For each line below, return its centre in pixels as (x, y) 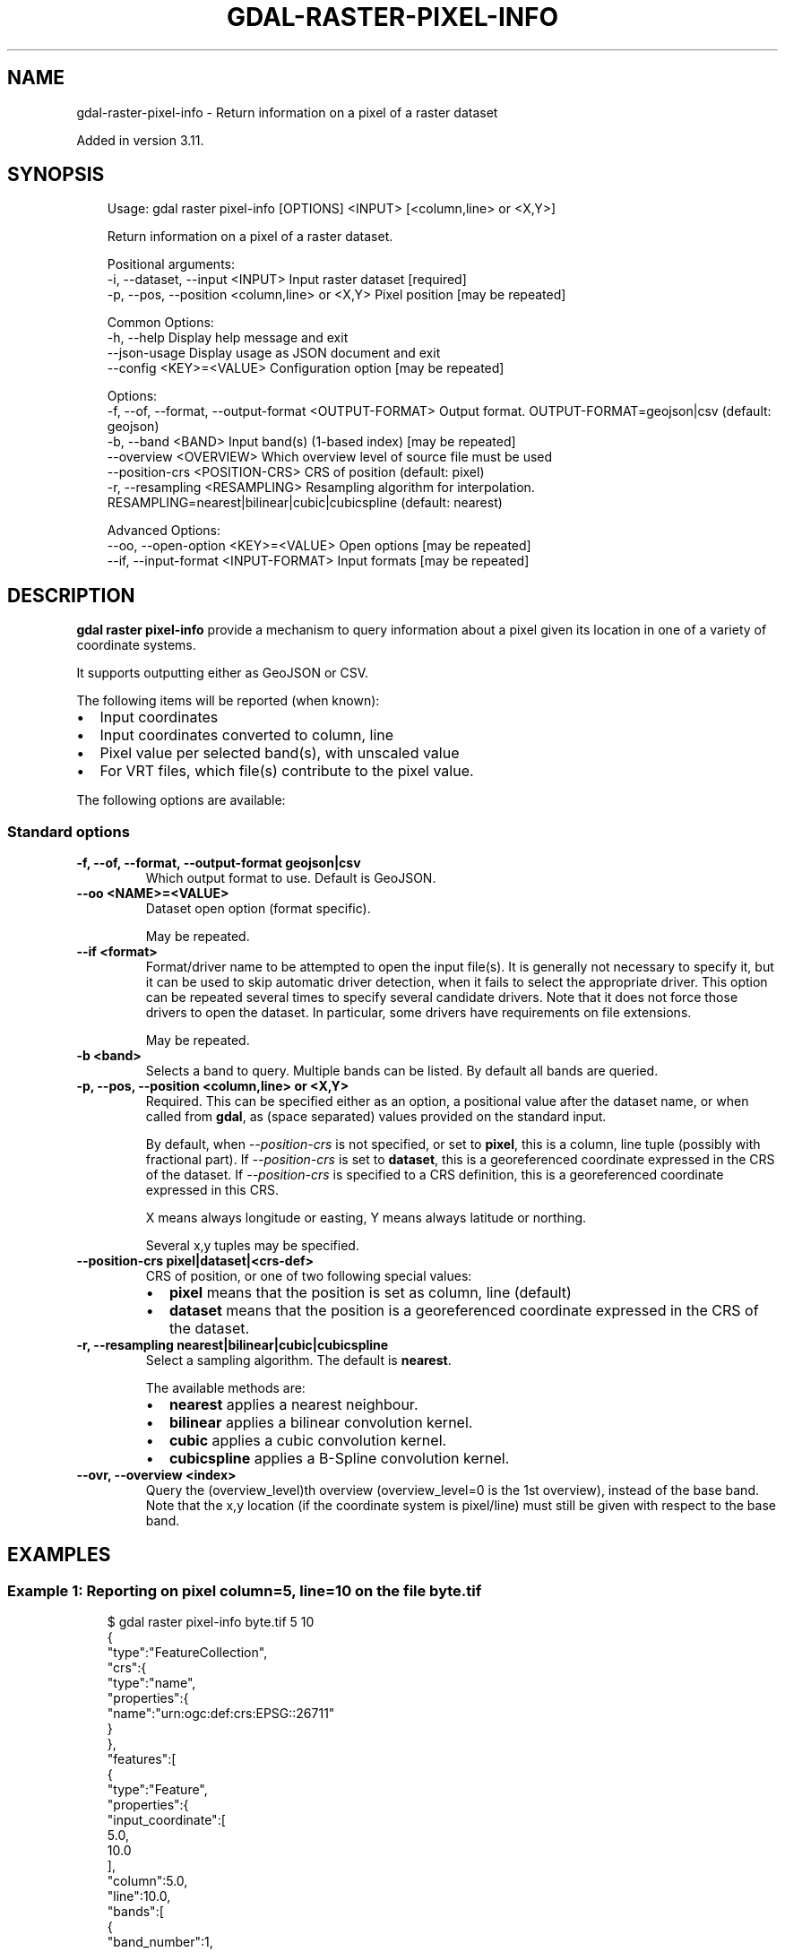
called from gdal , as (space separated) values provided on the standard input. (376, 1117)
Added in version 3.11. (140, 140)
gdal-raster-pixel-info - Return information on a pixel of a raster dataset (287, 112)
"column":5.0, (147, 1881)
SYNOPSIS (56, 175)
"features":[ (142, 1759)
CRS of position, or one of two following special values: (309, 1276)
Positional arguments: (171, 264)
